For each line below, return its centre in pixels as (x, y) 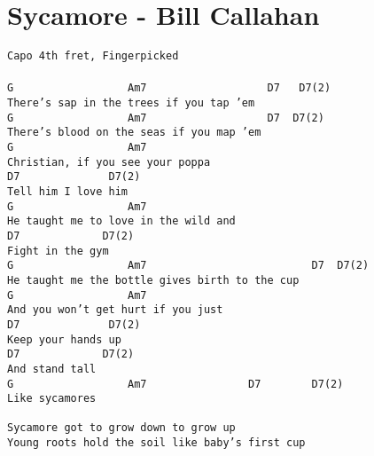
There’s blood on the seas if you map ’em (134, 133)
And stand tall (52, 369)
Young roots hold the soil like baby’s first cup (156, 443)
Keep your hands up (64, 339)
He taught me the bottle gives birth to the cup (153, 280)
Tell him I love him (68, 191)
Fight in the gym (58, 251)
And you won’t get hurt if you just (115, 310)
